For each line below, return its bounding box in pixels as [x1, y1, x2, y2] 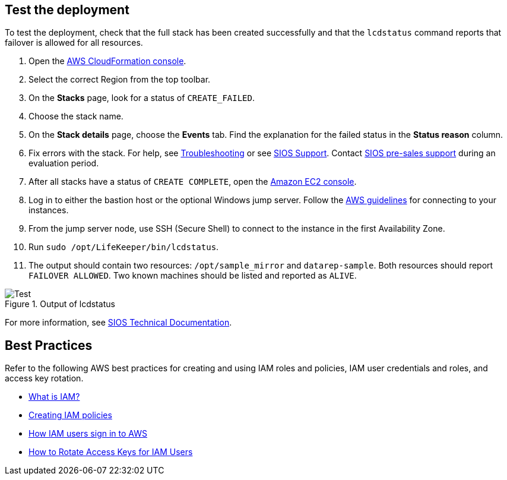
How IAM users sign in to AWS [28, 428, 147, 439]
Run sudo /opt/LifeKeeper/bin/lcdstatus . [28, 242, 219, 252]
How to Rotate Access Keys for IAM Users [28, 447, 193, 457]
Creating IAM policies [28, 410, 112, 421]
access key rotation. [5, 373, 84, 384]
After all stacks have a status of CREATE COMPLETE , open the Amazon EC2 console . [28, 176, 357, 187]
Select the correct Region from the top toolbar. [28, 74, 211, 85]
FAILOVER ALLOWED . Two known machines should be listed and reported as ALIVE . [28, 270, 357, 281]
